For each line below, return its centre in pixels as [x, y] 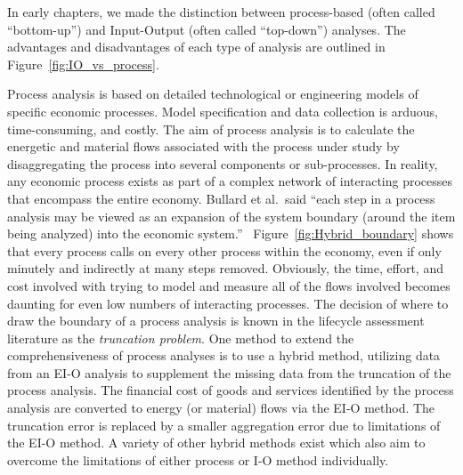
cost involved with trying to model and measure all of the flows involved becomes [229, 285]
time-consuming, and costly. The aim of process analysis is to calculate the [211, 129]
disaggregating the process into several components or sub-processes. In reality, [223, 163]
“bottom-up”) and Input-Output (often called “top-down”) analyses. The [207, 29]
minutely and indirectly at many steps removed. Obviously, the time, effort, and [225, 268]
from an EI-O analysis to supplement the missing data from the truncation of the [229, 372]
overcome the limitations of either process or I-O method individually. [198, 459]
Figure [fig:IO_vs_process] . [83, 64]
